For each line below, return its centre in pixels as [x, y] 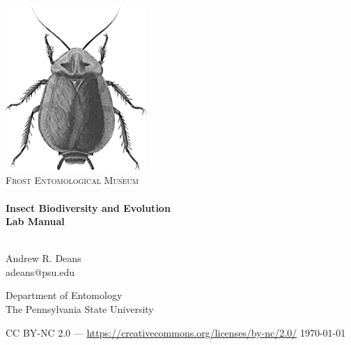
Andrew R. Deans [44, 258]
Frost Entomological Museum [72, 180]
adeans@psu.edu [40, 271]
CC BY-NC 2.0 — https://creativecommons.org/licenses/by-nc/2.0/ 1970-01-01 [176, 332]
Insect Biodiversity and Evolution [88, 207]
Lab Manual [35, 221]
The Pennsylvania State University [80, 309]
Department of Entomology [64, 295]
